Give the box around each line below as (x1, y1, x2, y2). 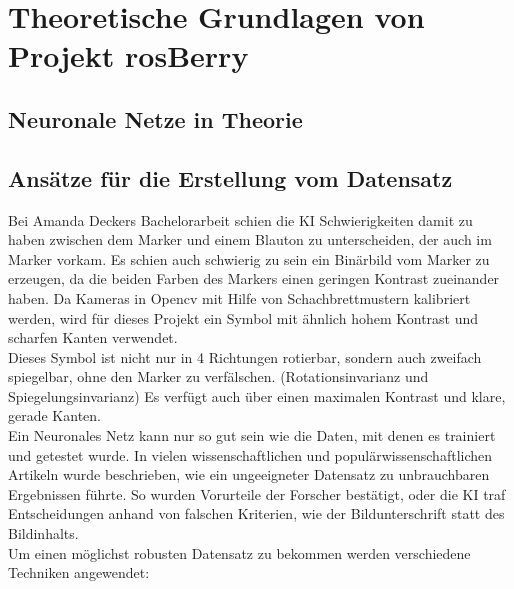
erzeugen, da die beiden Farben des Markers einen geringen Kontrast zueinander (8, 268, 500, 289)
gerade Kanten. (8, 405, 101, 426)
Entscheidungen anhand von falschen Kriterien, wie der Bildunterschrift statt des (8, 503, 505, 524)
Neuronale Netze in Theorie (8, 103, 303, 134)
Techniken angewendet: (8, 562, 150, 583)
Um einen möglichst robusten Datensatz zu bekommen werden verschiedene (8, 542, 471, 563)
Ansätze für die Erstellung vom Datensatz (8, 162, 453, 193)
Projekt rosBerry (8, 35, 249, 76)
